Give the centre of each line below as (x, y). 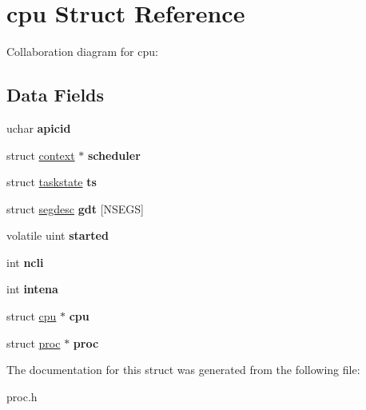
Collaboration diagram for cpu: (82, 52)
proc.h (22, 396)
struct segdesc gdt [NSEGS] (76, 208)
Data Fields (56, 95)
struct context (41, 155)
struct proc (34, 342)
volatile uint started (58, 235)
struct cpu (32, 316)
